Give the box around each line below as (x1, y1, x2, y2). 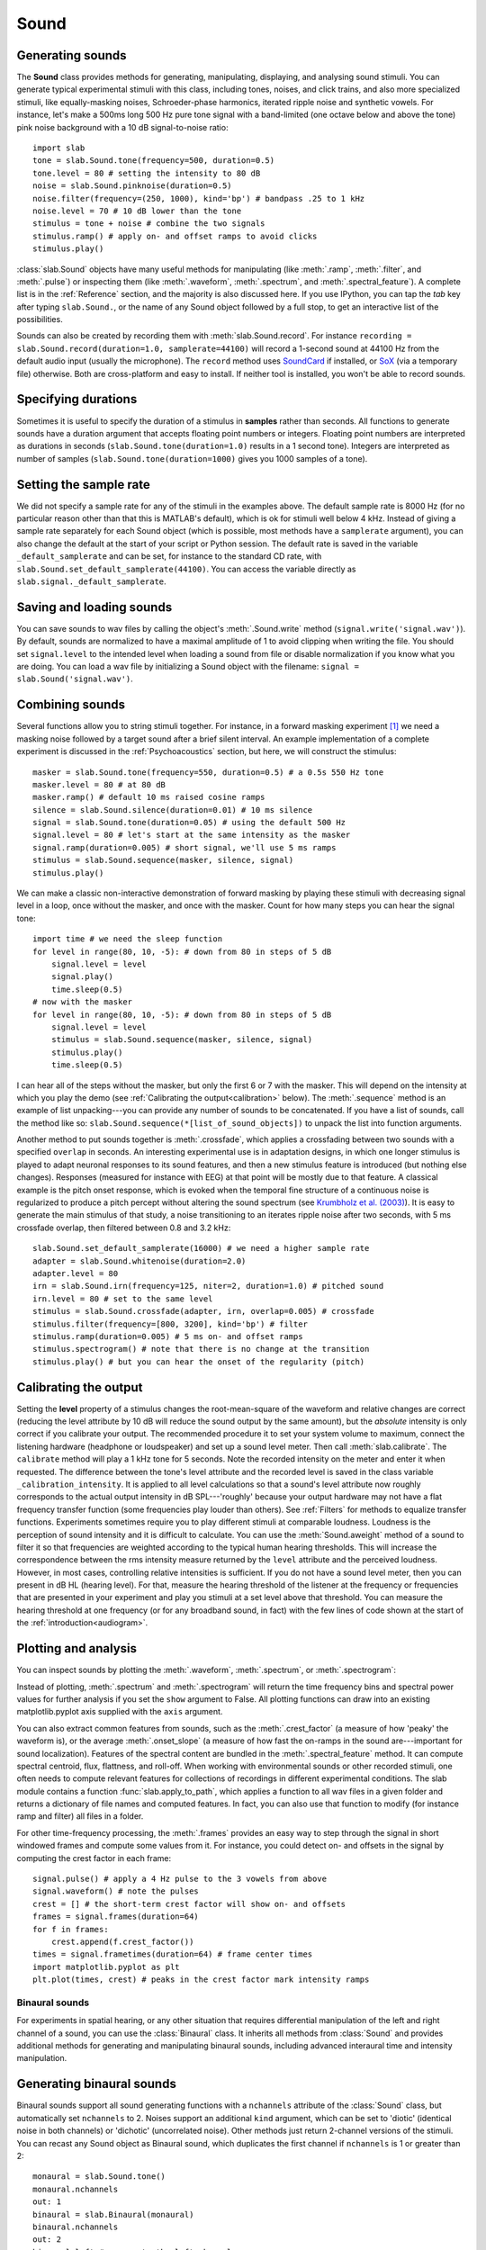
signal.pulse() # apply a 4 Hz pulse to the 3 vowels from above (32, 1874, 328, 1885)
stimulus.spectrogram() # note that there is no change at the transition (32, 1344, 370, 1354)
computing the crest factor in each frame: (16, 1852, 171, 1863)
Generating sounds (16, 48, 127, 63)
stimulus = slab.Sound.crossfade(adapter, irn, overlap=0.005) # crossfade (32, 1306, 374, 1317)
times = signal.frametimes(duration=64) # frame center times (32, 1949, 313, 1959)
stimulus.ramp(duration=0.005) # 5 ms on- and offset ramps (32, 1331, 303, 1341)
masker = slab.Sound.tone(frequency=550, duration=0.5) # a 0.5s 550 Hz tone (32, 767, 384, 778)
